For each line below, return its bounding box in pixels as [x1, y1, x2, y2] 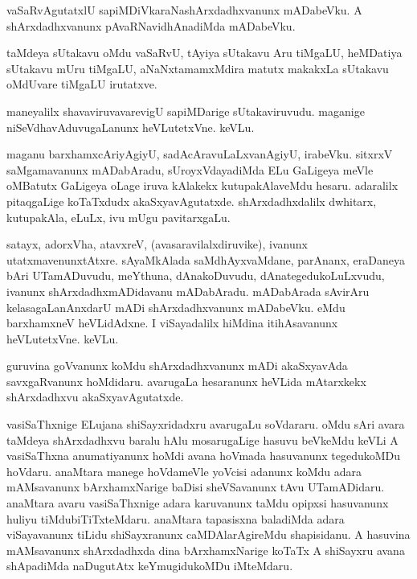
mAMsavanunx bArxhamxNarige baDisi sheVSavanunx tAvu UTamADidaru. [6, 478, 385, 495]
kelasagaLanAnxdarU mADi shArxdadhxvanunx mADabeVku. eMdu [6, 298, 345, 315]
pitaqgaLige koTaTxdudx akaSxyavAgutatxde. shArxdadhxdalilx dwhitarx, [6, 192, 377, 209]
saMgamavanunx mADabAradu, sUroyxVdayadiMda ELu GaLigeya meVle [6, 161, 374, 178]
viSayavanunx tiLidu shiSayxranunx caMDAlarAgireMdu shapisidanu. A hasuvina [6, 526, 411, 543]
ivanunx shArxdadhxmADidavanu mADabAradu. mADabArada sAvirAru [6, 282, 370, 299]
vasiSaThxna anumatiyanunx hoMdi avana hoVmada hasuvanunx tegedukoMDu [6, 447, 401, 464]
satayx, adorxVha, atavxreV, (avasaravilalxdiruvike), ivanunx [6, 236, 308, 253]
